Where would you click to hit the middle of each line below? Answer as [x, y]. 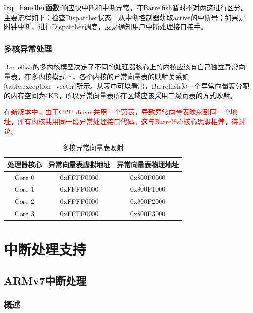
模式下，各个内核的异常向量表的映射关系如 [120, 76]
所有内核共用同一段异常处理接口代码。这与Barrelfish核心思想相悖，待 [128, 121]
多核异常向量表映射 [93, 147]
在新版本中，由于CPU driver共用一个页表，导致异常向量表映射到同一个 [117, 112]
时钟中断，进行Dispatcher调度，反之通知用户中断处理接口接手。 [106, 27]
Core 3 [24, 213]
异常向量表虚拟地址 [79, 164]
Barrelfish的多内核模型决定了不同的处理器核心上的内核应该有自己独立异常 [121, 67]
